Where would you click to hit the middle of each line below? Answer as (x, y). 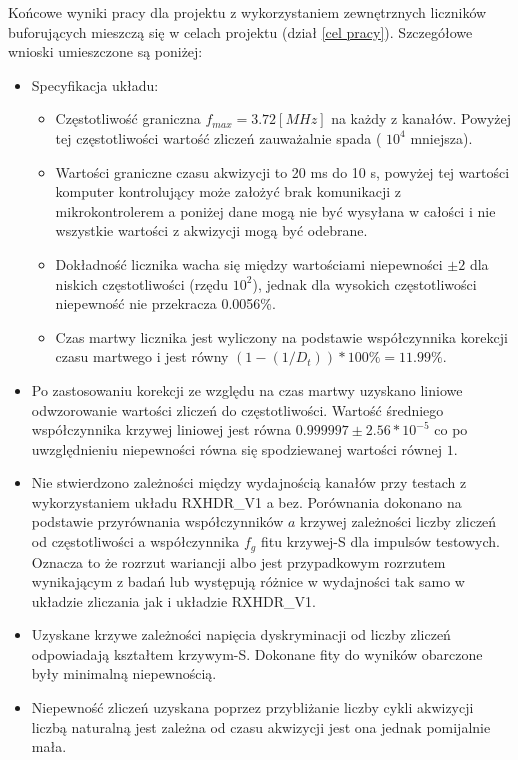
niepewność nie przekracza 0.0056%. (165, 303)
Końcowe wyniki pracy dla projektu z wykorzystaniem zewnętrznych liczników (247, 12)
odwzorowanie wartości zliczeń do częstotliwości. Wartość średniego (237, 409)
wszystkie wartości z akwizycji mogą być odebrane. (211, 230)
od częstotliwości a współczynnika (135, 541)
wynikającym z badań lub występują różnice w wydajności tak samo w (248, 581)
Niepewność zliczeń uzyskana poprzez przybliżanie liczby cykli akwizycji (252, 707)
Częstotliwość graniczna (128, 118)
